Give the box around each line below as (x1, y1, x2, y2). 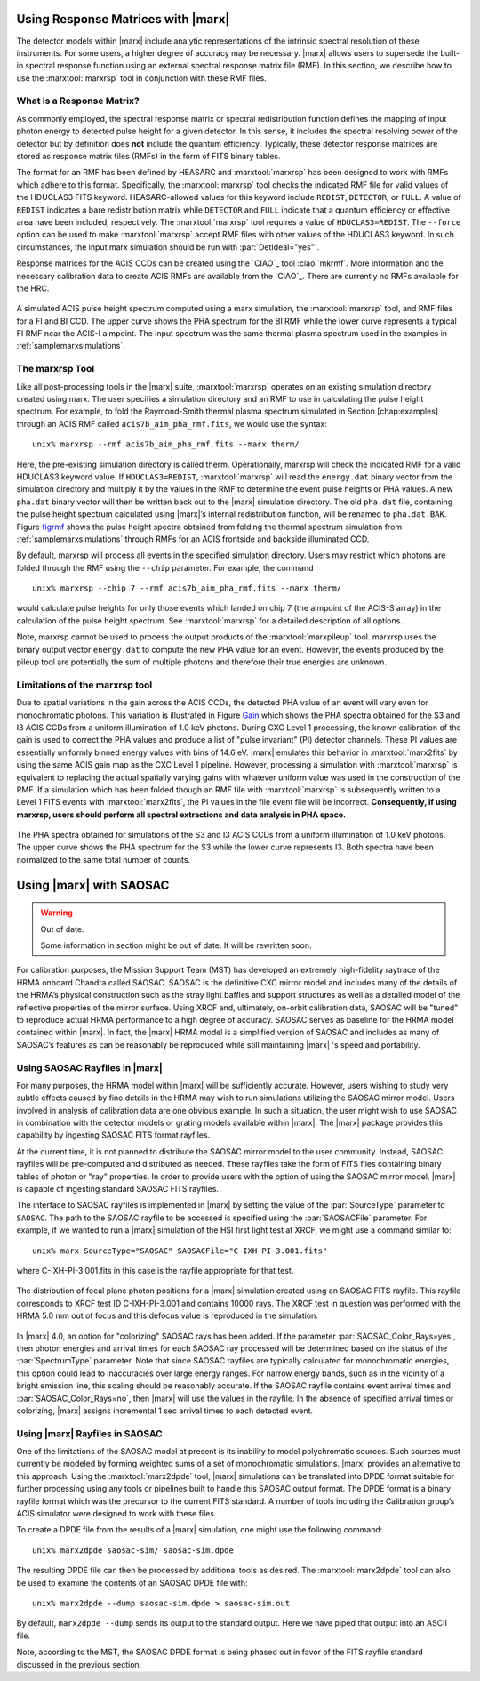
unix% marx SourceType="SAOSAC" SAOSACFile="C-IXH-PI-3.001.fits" (32, 1245, 328, 1256)
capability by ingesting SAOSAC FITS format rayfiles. (16, 1130, 211, 1140)
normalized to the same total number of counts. (16, 854, 191, 865)
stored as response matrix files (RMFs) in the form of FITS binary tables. (16, 151, 281, 161)
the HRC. (16, 283, 50, 294)
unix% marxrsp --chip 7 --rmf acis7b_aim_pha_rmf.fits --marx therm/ (32, 583, 342, 593)
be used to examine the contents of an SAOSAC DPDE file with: (16, 1577, 248, 1588)
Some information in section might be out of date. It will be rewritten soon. (40, 940, 312, 951)
